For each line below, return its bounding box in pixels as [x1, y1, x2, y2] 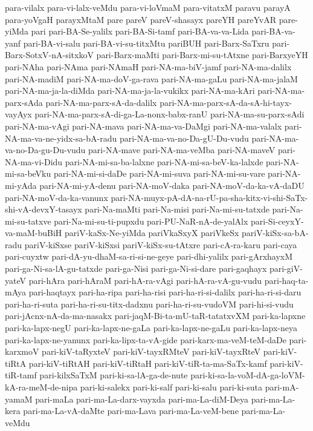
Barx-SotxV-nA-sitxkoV [5, 48, 94, 61]
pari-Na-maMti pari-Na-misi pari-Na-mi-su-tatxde [85, 203, 269, 215]
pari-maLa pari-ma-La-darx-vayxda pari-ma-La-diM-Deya [35, 392, 249, 405]
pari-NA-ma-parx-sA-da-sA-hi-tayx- [160, 96, 292, 108]
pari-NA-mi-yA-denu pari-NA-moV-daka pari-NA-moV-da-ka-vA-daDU [39, 179, 305, 191]
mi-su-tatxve [5, 214, 51, 227]
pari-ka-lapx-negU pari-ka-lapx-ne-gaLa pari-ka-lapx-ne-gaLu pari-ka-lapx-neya [5, 321, 297, 334]
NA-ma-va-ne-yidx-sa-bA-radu [5, 131, 117, 144]
